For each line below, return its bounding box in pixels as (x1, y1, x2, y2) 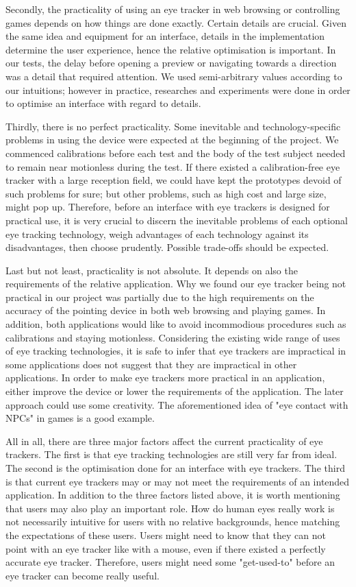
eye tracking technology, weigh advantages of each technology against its (5, 226, 309, 241)
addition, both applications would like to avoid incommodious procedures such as (5, 317, 346, 331)
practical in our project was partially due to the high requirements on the (5, 289, 314, 304)
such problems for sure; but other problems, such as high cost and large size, (5, 186, 327, 200)
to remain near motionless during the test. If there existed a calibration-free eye (5, 159, 340, 173)
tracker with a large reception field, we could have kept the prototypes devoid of (5, 173, 342, 187)
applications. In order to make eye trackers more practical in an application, (5, 370, 325, 385)
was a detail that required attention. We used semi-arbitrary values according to (5, 69, 342, 83)
